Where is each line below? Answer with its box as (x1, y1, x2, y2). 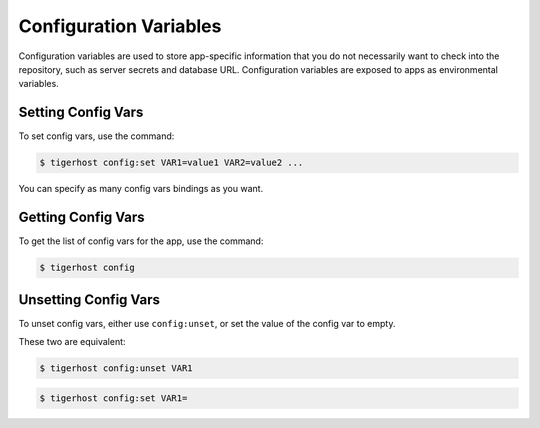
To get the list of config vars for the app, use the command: (18, 235, 264, 247)
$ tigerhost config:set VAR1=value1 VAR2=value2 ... (39, 157, 304, 169)
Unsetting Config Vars (18, 291, 160, 308)
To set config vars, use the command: (18, 130, 175, 142)
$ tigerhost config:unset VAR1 (39, 362, 194, 374)
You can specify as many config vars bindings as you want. (18, 183, 264, 195)
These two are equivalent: (18, 335, 126, 347)
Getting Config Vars (18, 209, 145, 226)
